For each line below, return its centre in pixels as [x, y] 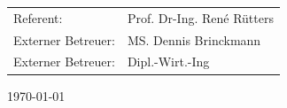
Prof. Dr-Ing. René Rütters [200, 17]
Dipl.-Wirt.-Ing [168, 62]
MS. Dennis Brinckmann [194, 39]
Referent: [38, 17]
